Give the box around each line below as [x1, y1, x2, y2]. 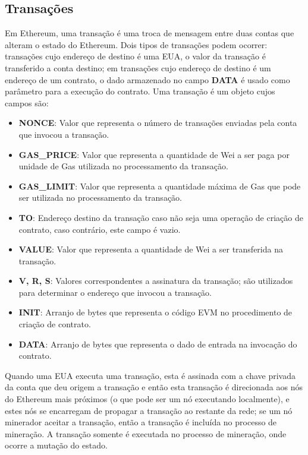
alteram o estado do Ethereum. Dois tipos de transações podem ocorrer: [5, 38, 268, 50]
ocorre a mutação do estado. [5, 439, 108, 451]
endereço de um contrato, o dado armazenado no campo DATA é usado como [5, 73, 290, 86]
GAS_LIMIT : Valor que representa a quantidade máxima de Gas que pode [18, 179, 301, 192]
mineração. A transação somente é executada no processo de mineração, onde [5, 427, 287, 440]
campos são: [5, 96, 49, 109]
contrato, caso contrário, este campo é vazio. [18, 223, 181, 235]
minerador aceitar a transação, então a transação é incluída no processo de [5, 416, 277, 428]
